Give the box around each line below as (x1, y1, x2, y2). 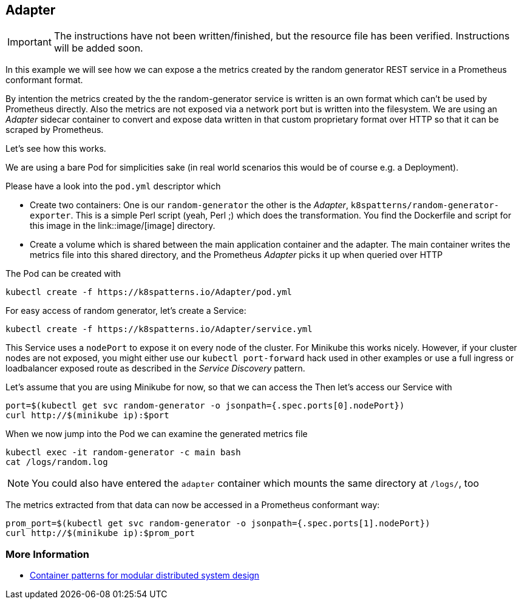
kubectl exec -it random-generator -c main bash (5, 447, 241, 458)
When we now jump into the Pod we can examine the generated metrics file (5, 429, 308, 439)
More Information (5, 548, 89, 560)
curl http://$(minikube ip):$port (5, 410, 169, 421)
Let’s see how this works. (5, 143, 106, 154)
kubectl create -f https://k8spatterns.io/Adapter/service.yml (5, 324, 313, 334)
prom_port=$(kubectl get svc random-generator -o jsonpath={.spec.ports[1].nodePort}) (5, 518, 430, 529)
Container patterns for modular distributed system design (30, 570, 260, 581)
